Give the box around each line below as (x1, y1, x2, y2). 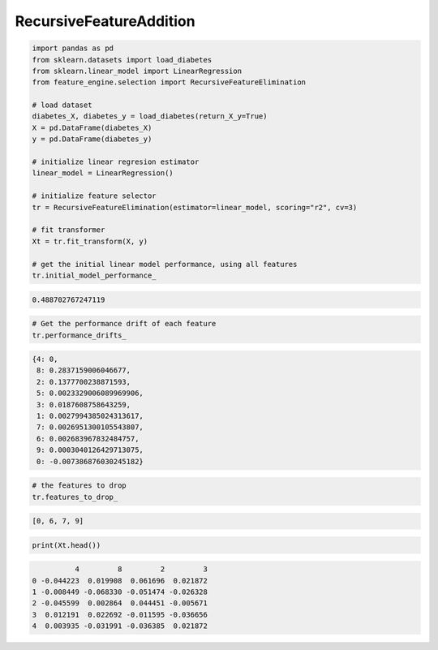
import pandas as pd (32, 44, 114, 53)
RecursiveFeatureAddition (15, 12, 195, 30)
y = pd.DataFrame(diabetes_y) (32, 135, 152, 144)
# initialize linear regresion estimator (32, 157, 200, 166)
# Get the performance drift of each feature (32, 319, 217, 329)
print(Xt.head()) (32, 540, 101, 549)
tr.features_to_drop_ (32, 492, 118, 501)
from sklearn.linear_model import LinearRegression (32, 66, 243, 75)
